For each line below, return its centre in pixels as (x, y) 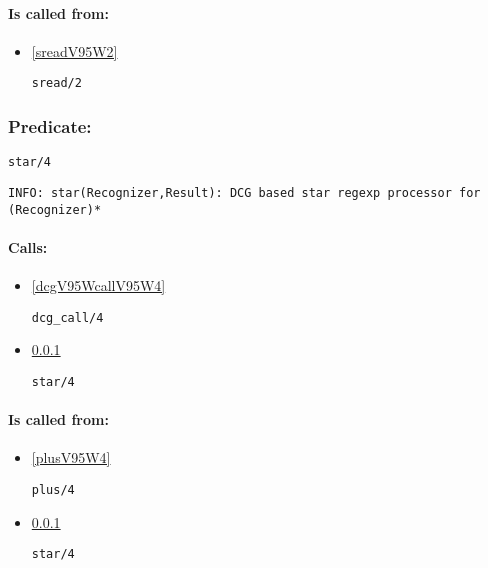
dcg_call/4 (67, 317)
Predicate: (50, 125)
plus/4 (53, 489)
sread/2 (56, 83)
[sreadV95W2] (74, 50)
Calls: (28, 246)
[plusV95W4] (71, 457)
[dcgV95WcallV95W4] (98, 285)
